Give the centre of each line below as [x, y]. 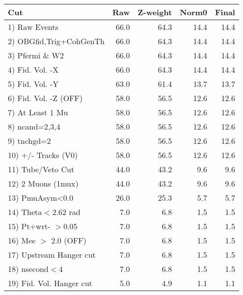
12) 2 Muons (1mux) [43, 183]
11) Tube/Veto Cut [41, 169]
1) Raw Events [33, 27]
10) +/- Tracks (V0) [43, 155]
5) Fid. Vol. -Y [33, 84]
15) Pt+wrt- [29, 226]
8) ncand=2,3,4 [34, 126]
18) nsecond [28, 269]
